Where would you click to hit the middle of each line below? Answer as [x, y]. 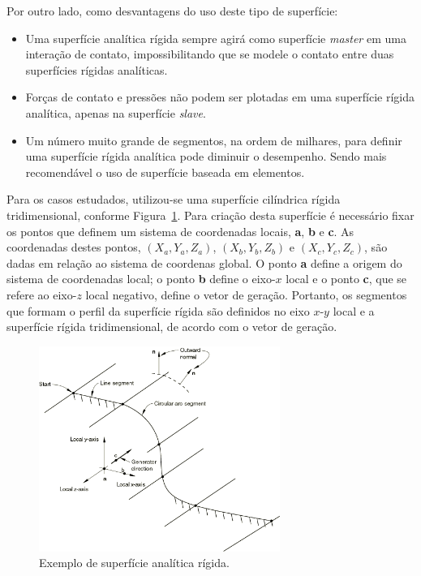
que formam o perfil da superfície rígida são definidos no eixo [158, 310]
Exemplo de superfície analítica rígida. [134, 563]
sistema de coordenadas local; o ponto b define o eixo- [141, 279]
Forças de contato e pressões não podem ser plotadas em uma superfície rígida [220, 97]
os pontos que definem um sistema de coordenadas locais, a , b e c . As [180, 231]
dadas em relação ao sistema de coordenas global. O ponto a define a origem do [204, 262]
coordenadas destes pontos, [74, 247]
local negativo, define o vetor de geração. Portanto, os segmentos [246, 294]
